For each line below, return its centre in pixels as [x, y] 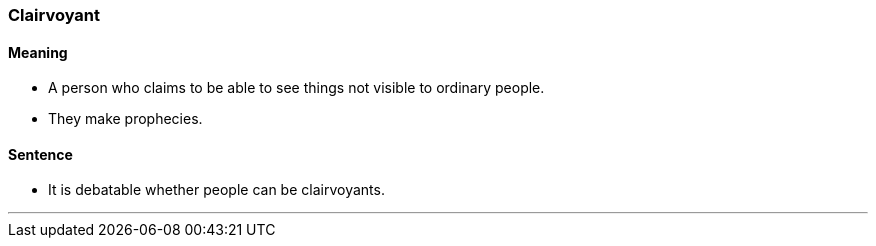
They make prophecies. [125, 119]
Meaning [38, 52]
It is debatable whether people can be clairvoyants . [216, 190]
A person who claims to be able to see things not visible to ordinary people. [296, 88]
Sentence [40, 154]
